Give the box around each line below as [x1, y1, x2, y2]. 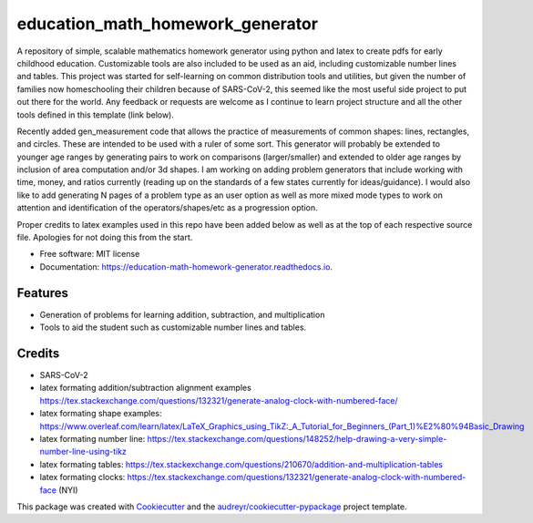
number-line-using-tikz [39, 446, 128, 457]
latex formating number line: [39, 433, 146, 444]
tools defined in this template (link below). [16, 109, 175, 120]
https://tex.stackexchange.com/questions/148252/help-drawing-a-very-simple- [147, 433, 447, 444]
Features [16, 285, 68, 301]
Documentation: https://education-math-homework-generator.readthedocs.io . [39, 261, 333, 272]
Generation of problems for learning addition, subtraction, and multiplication [39, 309, 325, 320]
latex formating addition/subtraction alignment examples [39, 383, 252, 394]
